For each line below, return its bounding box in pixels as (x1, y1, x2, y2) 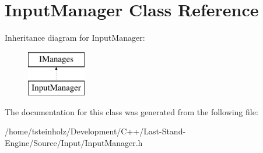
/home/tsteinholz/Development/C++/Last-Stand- (5, 125, 186, 137)
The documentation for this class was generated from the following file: (5, 105, 258, 118)
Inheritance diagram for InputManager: (5, 31, 145, 44)
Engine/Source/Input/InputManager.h (5, 137, 143, 149)
